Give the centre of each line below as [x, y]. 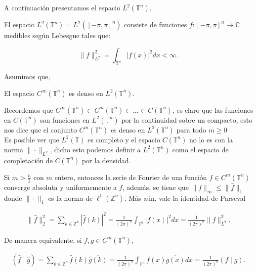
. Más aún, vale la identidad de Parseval [185, 198]
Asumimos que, [27, 76]
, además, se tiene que [155, 187]
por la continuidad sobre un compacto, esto [187, 119]
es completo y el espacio [124, 139]
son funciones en [65, 119]
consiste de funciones [155, 24]
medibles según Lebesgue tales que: [57, 35]
